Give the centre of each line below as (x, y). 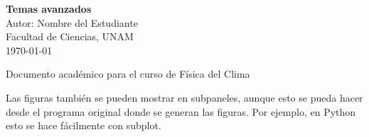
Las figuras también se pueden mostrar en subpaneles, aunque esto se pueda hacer (184, 97)
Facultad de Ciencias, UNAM (70, 36)
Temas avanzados (49, 8)
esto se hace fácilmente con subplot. (84, 125)
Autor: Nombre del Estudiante (72, 22)
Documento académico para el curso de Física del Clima (128, 74)
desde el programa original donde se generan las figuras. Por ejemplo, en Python (181, 111)
